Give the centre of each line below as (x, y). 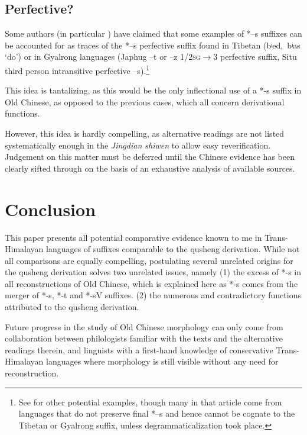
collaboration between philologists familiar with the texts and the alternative (144, 338)
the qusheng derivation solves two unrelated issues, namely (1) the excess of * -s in (153, 272)
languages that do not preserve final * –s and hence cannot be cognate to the (157, 413)
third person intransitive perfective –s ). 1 (77, 69)
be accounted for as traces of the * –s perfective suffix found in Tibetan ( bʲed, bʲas (153, 45)
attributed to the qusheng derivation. (72, 307)
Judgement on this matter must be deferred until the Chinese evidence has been (150, 157)
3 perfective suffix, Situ (255, 57)
